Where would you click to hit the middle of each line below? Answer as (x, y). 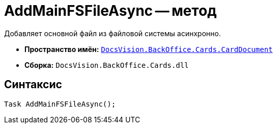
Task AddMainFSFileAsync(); (60, 104)
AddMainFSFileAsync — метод (110, 11)
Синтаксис (33, 85)
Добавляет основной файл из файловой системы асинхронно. (113, 33)
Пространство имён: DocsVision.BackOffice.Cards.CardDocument (149, 49)
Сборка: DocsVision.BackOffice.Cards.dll (107, 65)
